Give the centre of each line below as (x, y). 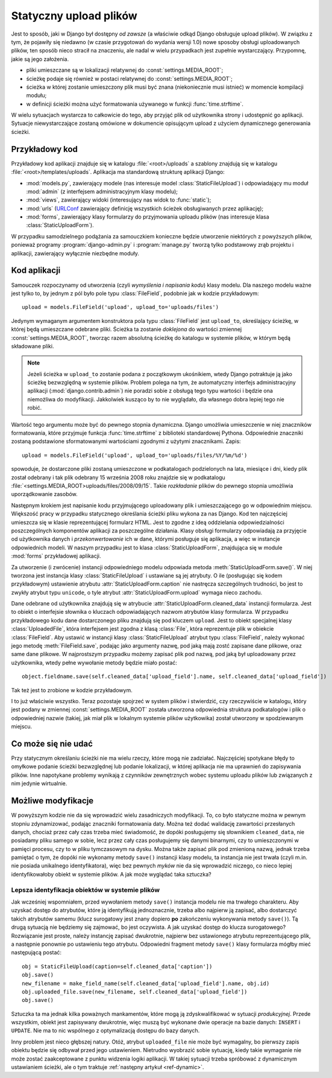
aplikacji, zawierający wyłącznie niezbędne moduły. (75, 253)
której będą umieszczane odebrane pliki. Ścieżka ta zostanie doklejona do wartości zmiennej (127, 330)
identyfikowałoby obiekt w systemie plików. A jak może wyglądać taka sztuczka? (111, 874)
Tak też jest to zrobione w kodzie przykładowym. (72, 690)
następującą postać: (36, 952)
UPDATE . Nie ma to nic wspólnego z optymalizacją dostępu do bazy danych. (105, 1031)
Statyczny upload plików (74, 16)
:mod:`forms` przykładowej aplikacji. (56, 556)
